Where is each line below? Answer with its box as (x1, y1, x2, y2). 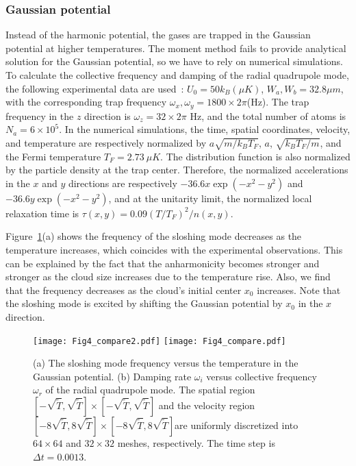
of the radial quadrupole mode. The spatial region (45, 382, 255, 397)
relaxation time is (5, 206, 79, 220)
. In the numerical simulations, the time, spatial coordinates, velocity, (59, 122, 351, 136)
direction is (84, 108, 131, 123)
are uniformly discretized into (175, 417, 298, 432)
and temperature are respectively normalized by (5, 135, 207, 149)
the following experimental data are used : (5, 81, 184, 95)
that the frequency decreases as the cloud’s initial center (5, 282, 242, 297)
